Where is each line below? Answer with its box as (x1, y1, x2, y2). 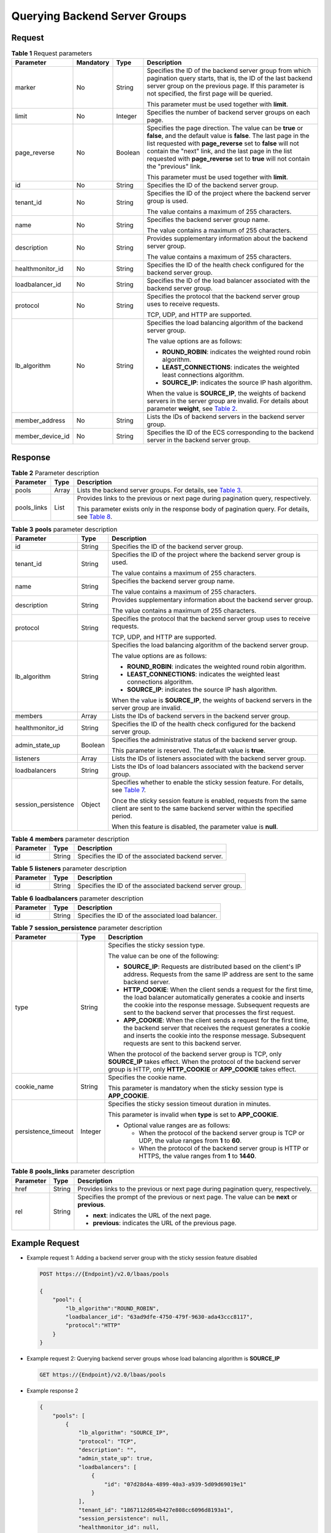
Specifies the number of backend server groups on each (146, 108, 311, 117)
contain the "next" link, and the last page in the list (146, 147, 292, 156)
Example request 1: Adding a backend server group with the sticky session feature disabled (26, 1254, 257, 1261)
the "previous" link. (146, 162, 202, 171)
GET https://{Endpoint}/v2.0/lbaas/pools (39, 1371, 166, 1378)
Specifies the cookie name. (108, 1073, 187, 1082)
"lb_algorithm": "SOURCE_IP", (78, 1429, 169, 1436)
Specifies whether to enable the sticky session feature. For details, (111, 778, 304, 786)
